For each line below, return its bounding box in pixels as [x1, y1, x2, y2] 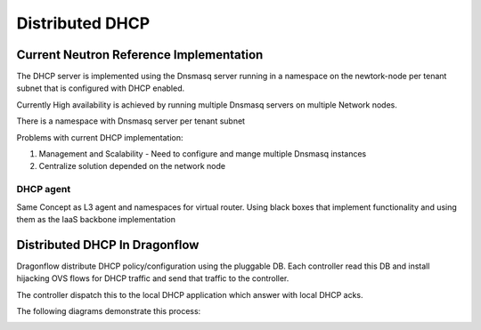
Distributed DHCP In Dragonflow [16, 237, 200, 253]
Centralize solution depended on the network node [38, 161, 226, 172]
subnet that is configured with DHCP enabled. [16, 83, 185, 93]
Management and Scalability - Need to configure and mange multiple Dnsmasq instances [38, 149, 367, 159]
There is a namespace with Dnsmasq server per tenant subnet [16, 116, 245, 126]
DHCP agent [16, 183, 71, 196]
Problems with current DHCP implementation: [16, 132, 183, 142]
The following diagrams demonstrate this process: [16, 306, 201, 317]
